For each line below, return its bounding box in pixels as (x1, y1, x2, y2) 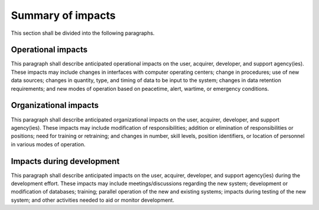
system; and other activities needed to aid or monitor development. (11, 196, 174, 204)
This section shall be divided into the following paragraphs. (11, 29, 155, 37)
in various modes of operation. (11, 140, 86, 147)
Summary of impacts (11, 9, 116, 22)
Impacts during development (11, 156, 120, 166)
